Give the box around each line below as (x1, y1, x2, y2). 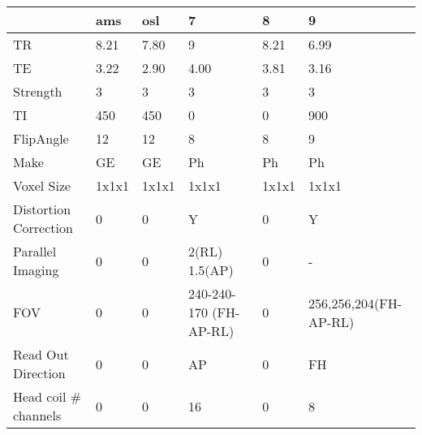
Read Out (13, 345, 69, 364)
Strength (13, 82, 62, 101)
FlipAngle (13, 129, 69, 148)
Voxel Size (13, 176, 71, 195)
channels (13, 406, 62, 424)
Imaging (13, 261, 59, 279)
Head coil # (13, 387, 81, 406)
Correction (13, 218, 73, 237)
